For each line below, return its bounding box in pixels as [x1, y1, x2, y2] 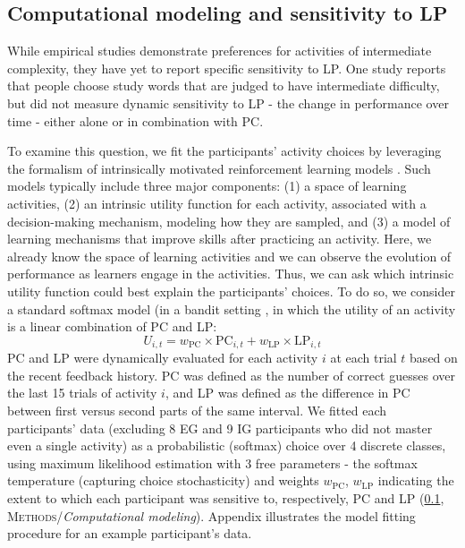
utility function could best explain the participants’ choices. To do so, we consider [7, 281, 455, 300]
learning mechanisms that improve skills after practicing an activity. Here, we [7, 229, 432, 248]
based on [410, 348, 458, 367]
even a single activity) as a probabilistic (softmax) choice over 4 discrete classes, [7, 436, 446, 455]
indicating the [377, 471, 454, 490]
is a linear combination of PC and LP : [7, 317, 217, 336]
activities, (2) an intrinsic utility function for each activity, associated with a [7, 193, 427, 212]
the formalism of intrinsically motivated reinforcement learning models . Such [7, 158, 431, 177]
